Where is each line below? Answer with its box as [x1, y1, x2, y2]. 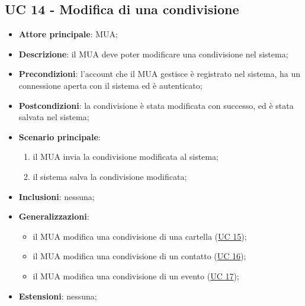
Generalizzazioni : [18, 210, 89, 223]
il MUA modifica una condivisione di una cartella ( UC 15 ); [33, 230, 247, 242]
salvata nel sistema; [18, 111, 89, 123]
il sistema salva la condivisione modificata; [33, 170, 187, 182]
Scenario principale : [18, 130, 101, 143]
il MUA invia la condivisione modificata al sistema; [33, 150, 219, 163]
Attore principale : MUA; [18, 28, 118, 40]
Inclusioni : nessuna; [18, 190, 95, 202]
